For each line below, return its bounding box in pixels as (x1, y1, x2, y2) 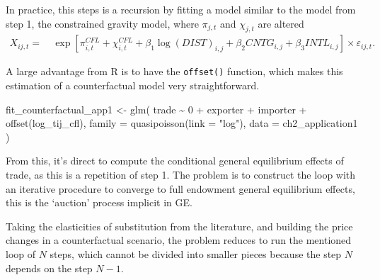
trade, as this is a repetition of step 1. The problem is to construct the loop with (6, 167, 356, 182)
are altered (258, 16, 304, 30)
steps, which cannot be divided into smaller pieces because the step (50, 247, 342, 262)
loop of (6, 247, 36, 262)
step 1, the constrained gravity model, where (6, 16, 199, 30)
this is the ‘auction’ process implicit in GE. (6, 195, 192, 210)
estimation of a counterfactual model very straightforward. (6, 78, 260, 93)
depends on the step (6, 260, 93, 275)
